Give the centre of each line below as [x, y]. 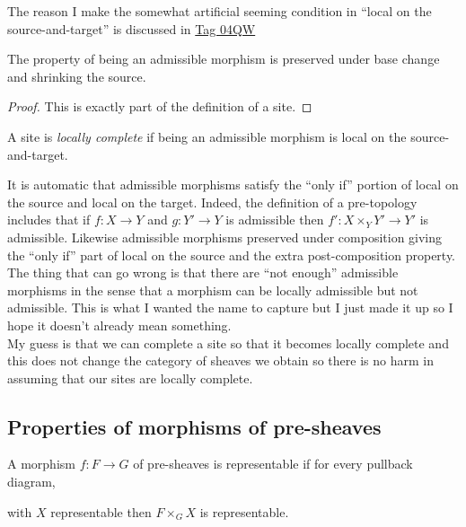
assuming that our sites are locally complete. [130, 378]
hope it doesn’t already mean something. [119, 325]
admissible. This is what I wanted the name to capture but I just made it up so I [230, 307]
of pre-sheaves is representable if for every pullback [273, 464]
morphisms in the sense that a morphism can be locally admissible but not [213, 290]
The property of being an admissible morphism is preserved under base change [224, 59]
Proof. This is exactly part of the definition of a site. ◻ [160, 106]
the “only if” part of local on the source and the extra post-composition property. [232, 255]
